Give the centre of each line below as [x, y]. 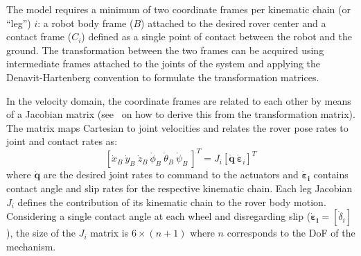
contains [331, 174]
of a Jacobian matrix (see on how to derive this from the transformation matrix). [181, 114]
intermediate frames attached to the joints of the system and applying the [164, 63]
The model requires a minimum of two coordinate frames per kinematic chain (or [178, 9]
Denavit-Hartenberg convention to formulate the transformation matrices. [163, 77]
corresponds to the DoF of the [291, 233]
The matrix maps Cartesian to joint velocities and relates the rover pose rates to [177, 127]
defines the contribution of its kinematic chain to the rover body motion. [172, 202]
